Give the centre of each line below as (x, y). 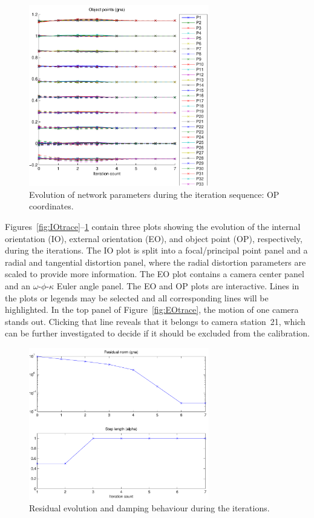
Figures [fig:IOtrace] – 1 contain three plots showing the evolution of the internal (153, 226)
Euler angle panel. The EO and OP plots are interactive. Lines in (178, 285)
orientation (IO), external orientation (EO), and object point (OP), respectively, (154, 238)
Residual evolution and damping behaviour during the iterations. (149, 508)
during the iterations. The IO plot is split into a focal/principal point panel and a (156, 250)
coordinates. (51, 206)
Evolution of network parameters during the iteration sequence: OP (154, 194)
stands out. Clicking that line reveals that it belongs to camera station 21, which (155, 321)
